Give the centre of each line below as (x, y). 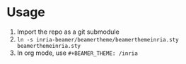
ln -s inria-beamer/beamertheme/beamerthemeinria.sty (98, 39)
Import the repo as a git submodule (68, 32)
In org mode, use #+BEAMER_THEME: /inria (77, 53)
